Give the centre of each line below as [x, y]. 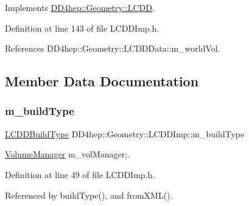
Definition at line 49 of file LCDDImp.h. [80, 174]
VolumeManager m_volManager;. [68, 154]
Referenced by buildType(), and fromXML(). [89, 195]
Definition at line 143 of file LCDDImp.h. [82, 28]
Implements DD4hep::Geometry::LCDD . [80, 7]
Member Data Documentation [102, 81]
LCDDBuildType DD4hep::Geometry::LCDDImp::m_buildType [125, 133]
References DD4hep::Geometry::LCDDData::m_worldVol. [113, 48]
